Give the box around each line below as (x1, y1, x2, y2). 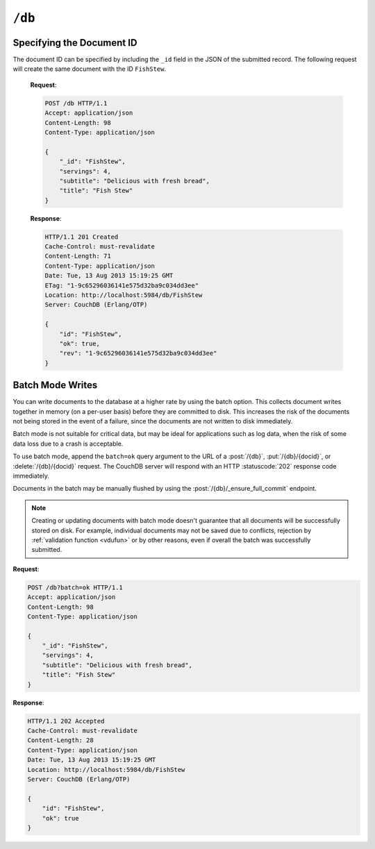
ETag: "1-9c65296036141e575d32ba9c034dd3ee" (44, 281, 199, 289)
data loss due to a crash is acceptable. (12, 439, 124, 448)
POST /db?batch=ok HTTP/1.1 (27, 583, 123, 591)
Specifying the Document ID (12, 37, 137, 49)
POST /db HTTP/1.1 (44, 99, 108, 107)
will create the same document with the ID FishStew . (12, 65, 167, 73)
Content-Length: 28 (27, 737, 94, 744)
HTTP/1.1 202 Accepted (27, 717, 105, 725)
